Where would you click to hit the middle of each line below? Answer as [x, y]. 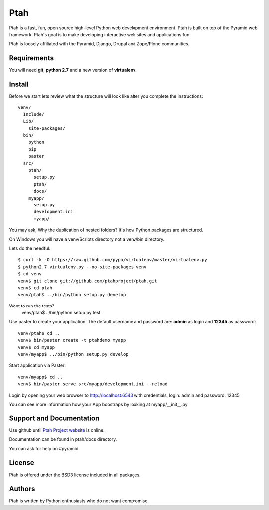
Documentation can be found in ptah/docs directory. [63, 439]
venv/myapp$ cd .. [41, 377]
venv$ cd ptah [35, 288]
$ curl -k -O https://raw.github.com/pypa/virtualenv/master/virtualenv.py [113, 260]
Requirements [32, 58]
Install [19, 84]
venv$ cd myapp [37, 347]
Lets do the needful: [30, 248]
